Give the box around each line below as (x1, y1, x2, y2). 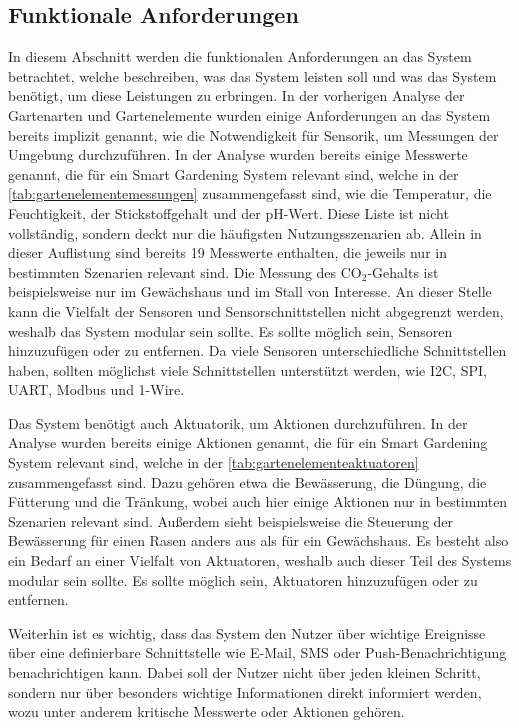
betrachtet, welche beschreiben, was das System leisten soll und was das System (8, 65, 497, 86)
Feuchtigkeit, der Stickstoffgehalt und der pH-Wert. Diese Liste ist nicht (8, 202, 449, 223)
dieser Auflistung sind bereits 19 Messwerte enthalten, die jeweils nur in (8, 242, 447, 263)
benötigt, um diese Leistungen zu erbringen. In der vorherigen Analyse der (8, 85, 465, 106)
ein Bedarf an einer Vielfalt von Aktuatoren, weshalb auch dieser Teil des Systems (8, 550, 512, 571)
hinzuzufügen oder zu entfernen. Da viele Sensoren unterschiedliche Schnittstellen (8, 340, 507, 361)
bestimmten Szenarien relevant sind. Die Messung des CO (8, 261, 362, 282)
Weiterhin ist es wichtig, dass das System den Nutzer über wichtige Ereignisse (8, 622, 486, 643)
